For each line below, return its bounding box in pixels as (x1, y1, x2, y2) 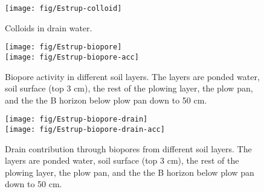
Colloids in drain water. (5, 21, 92, 34)
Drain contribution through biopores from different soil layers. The (5, 142, 252, 155)
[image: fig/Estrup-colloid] (5, 4, 122, 13)
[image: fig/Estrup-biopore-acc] (5, 52, 139, 61)
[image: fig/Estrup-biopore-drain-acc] (5, 125, 165, 134)
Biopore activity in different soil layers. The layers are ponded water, (5, 70, 260, 82)
